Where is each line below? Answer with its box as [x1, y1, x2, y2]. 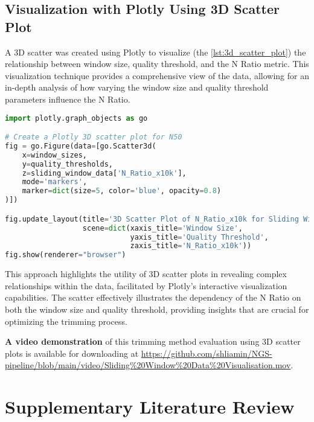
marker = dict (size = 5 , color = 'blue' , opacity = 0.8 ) [22, 187, 222, 196]
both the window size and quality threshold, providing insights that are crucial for [5, 302, 309, 315]
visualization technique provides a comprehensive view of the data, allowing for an [5, 69, 309, 82]
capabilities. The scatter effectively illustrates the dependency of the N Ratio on [5, 291, 301, 304]
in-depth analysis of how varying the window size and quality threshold [5, 81, 269, 94]
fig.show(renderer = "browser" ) [5, 251, 126, 260]
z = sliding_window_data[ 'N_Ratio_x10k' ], [22, 168, 187, 177]
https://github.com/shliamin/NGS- [141, 347, 272, 359]
